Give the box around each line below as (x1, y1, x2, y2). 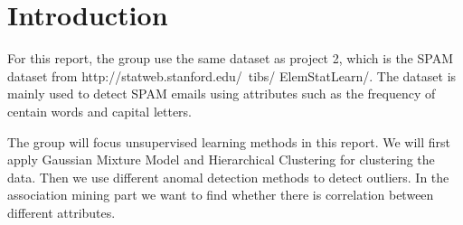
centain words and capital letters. (7, 101, 193, 120)
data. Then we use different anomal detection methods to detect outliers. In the (7, 167, 449, 186)
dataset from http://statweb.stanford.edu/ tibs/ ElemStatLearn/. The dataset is (7, 66, 457, 85)
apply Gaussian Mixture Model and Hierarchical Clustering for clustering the (7, 150, 435, 169)
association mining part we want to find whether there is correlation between (7, 185, 434, 204)
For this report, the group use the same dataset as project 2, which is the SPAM (7, 49, 453, 68)
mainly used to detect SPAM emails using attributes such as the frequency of (7, 84, 436, 103)
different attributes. (7, 202, 116, 221)
